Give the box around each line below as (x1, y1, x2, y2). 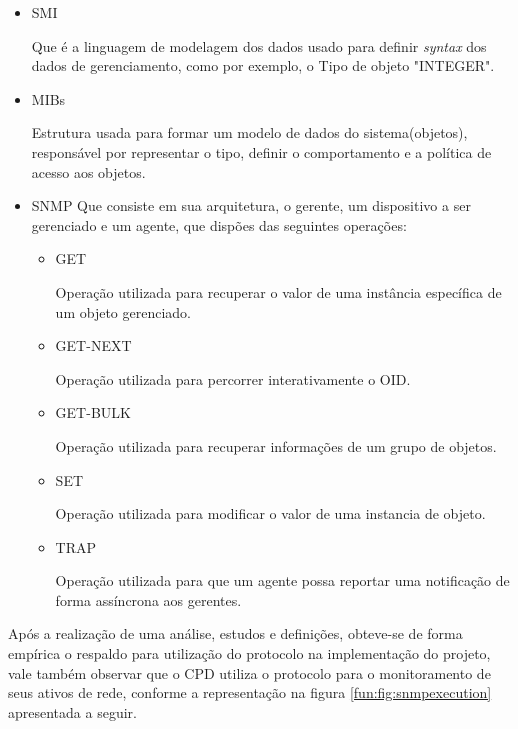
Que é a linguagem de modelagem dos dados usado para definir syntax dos (31, 35, 487, 56)
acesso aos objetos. (31, 161, 146, 182)
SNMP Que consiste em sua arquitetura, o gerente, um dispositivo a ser (31, 195, 471, 216)
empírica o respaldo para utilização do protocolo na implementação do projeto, (8, 643, 491, 664)
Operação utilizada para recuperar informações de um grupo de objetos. (55, 435, 497, 456)
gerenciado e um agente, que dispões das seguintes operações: (31, 214, 407, 235)
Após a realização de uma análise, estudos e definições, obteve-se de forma (8, 623, 463, 644)
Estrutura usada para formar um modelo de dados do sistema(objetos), (31, 122, 468, 143)
